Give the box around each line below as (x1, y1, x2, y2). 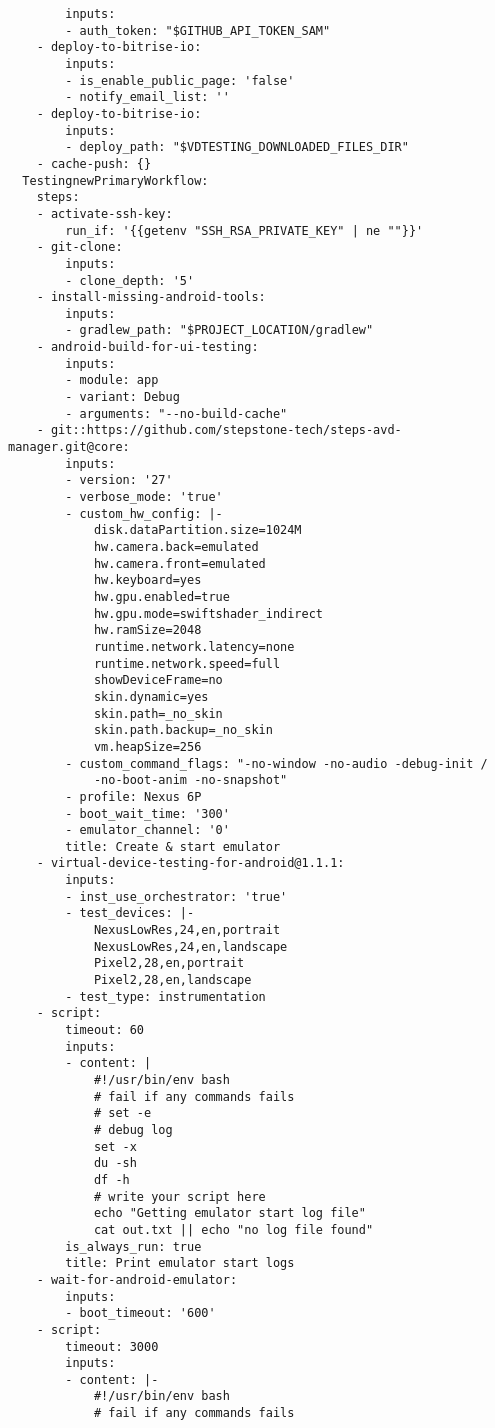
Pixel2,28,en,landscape (93, 973, 252, 988)
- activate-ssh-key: (36, 206, 173, 221)
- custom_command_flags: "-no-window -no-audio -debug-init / (65, 756, 488, 771)
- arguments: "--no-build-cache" (65, 406, 288, 421)
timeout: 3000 (65, 1339, 159, 1354)
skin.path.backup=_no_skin (93, 723, 273, 738)
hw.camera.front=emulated (93, 556, 266, 571)
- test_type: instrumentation (65, 989, 266, 1004)
